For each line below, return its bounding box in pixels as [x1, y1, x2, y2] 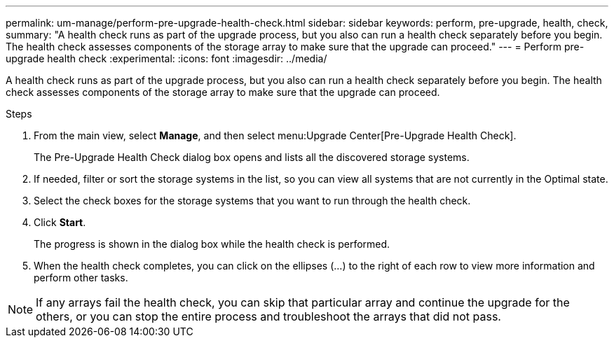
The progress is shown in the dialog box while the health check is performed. [34, 238, 390, 250]
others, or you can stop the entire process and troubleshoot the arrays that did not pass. [36, 309, 501, 323]
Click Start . [34, 216, 86, 228]
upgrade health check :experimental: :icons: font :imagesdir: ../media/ [6, 52, 327, 64]
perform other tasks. [34, 272, 128, 283]
